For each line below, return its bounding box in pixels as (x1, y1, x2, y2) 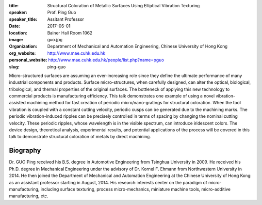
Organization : (9, 44, 37, 49)
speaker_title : (9, 16, 37, 22)
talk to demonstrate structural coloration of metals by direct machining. (9, 134, 151, 140)
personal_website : (9, 57, 48, 63)
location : (9, 30, 28, 36)
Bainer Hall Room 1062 (47, 30, 93, 36)
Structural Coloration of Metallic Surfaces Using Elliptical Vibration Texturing (47, 3, 200, 8)
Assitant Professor (47, 16, 84, 22)
